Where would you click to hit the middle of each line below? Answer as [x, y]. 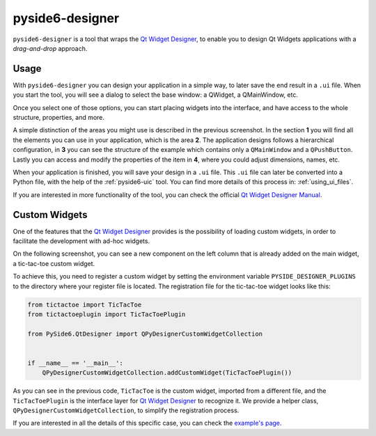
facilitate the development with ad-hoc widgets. [81, 241]
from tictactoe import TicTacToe [85, 304]
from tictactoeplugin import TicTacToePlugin [107, 314]
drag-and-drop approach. [50, 48]
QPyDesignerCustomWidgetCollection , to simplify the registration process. [126, 410]
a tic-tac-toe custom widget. [54, 263]
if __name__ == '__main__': [75, 363]
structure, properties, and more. [58, 118]
